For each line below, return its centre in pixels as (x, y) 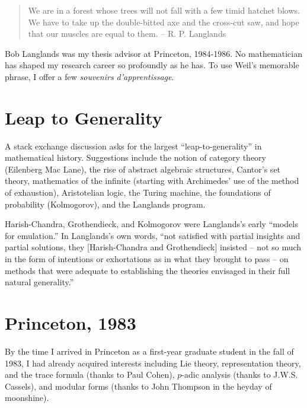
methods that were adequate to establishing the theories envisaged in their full (148, 270)
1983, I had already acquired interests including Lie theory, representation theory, (153, 363)
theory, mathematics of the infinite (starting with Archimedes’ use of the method (152, 181)
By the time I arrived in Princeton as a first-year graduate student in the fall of (149, 351)
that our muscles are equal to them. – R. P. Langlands (127, 34)
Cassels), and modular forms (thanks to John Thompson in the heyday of (138, 386)
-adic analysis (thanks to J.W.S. (240, 374)
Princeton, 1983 (71, 323)
